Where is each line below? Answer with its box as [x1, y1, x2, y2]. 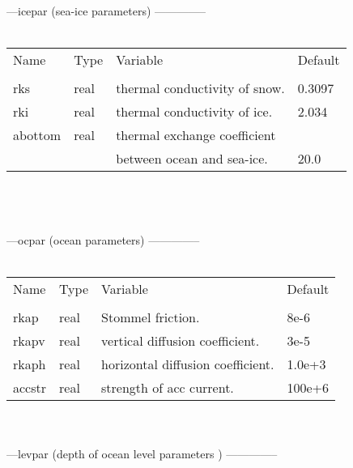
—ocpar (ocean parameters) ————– [6, 232, 200, 249]
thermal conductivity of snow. [116, 79, 285, 98]
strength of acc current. [101, 378, 234, 398]
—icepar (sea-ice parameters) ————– [6, 2, 206, 19]
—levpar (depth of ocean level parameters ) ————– [6, 445, 278, 462]
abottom [13, 126, 62, 145]
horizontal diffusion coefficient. [101, 355, 274, 374]
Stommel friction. [101, 308, 200, 327]
